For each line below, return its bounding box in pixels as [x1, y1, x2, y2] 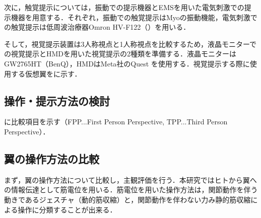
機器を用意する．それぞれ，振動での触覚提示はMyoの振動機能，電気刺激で [11, 12, 257, 22]
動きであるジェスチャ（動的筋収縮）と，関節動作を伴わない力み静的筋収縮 [4, 194, 251, 204]
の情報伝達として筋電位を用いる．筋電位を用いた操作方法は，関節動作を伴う [4, 184, 258, 195]
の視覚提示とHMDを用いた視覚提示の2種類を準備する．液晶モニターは [4, 48, 237, 59]
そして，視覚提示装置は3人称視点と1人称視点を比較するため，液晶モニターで [4, 38, 257, 49]
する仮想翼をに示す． [11, 68, 82, 79]
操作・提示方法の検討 [4, 93, 110, 108]
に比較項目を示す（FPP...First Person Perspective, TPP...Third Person [4, 116, 228, 127]
